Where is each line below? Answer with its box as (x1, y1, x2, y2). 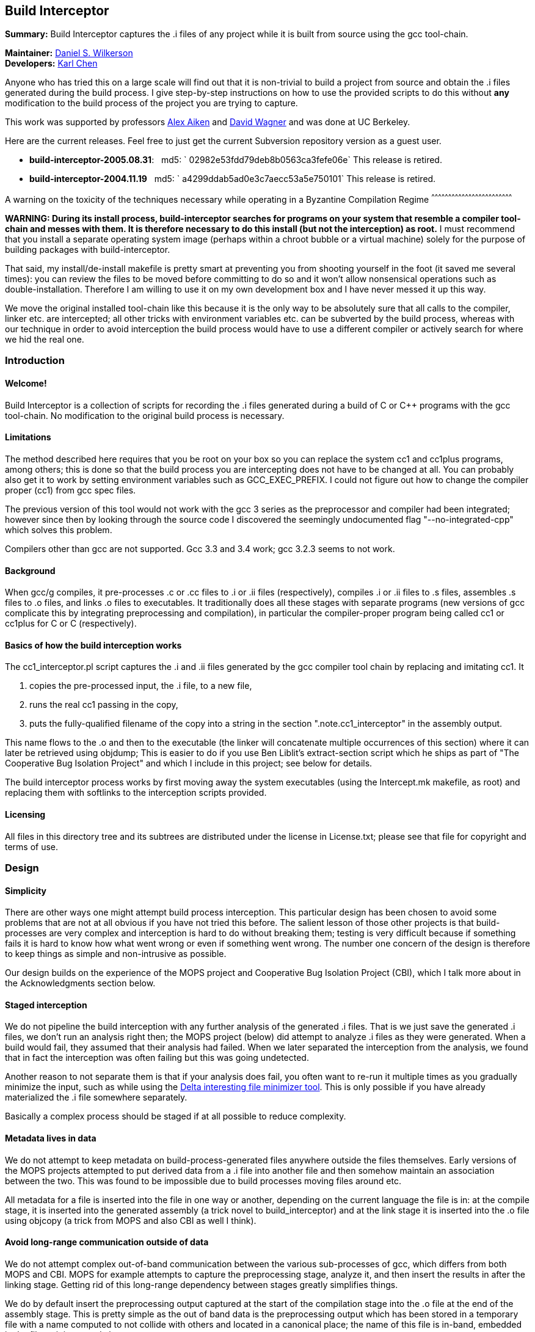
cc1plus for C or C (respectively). (5, 618, 137, 629)
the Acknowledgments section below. (5, 978, 156, 989)
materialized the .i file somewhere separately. (5, 1092, 187, 1103)
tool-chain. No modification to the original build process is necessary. (5, 410, 285, 421)
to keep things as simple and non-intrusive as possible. (5, 948, 227, 959)
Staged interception (5, 999, 87, 1010)
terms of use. (5, 841, 59, 852)
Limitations (5, 432, 51, 443)
